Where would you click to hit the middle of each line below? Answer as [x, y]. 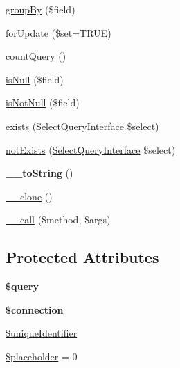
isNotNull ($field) [43, 103]
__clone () [29, 196]
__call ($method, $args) [58, 219]
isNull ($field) [35, 79]
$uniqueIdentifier [42, 333]
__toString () [39, 173]
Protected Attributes [82, 257]
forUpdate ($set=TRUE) [58, 32]
